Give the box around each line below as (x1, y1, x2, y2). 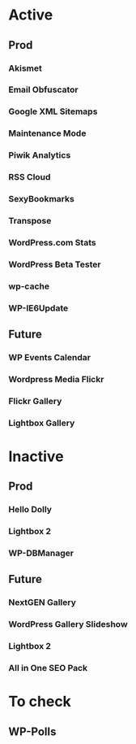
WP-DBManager (8, 547, 74, 559)
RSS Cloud (8, 172, 51, 183)
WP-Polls (8, 724, 57, 738)
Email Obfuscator (8, 84, 79, 95)
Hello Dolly (8, 504, 53, 516)
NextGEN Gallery (8, 597, 77, 608)
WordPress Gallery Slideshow (8, 619, 128, 630)
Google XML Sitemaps (8, 106, 98, 117)
